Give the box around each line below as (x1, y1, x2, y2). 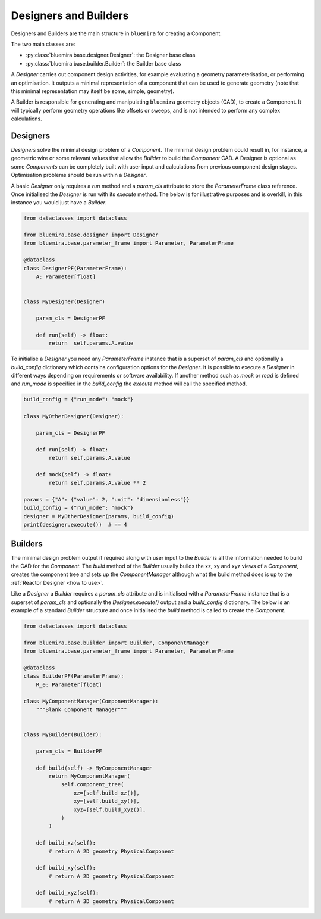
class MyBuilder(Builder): (23, 731, 102, 738)
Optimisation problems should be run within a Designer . (11, 172, 147, 179)
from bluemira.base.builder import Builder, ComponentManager (23, 639, 209, 646)
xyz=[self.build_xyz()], (73, 806, 146, 813)
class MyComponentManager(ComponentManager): (23, 697, 159, 705)
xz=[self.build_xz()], (73, 789, 140, 796)
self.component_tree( (61, 781, 124, 788)
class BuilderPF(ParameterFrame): (23, 673, 124, 680)
